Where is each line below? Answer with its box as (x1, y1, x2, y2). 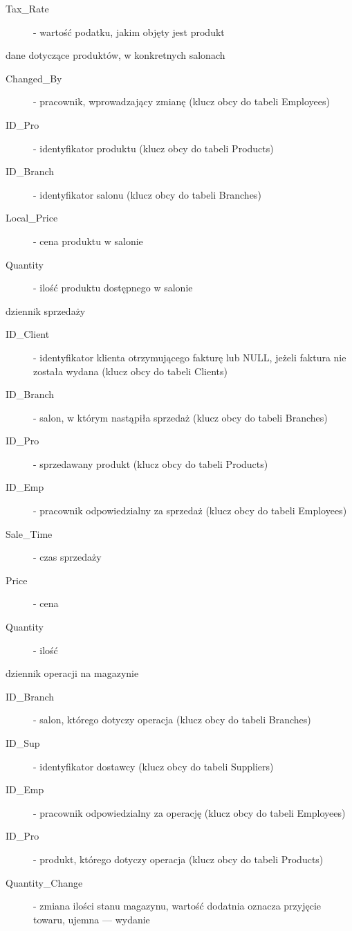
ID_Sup (6, 736, 40, 750)
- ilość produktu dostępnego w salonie (33, 280, 193, 295)
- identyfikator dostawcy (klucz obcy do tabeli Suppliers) (33, 759, 274, 773)
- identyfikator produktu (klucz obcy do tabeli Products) (33, 141, 274, 155)
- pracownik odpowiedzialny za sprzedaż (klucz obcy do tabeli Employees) (33, 503, 347, 518)
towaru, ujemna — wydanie (33, 912, 150, 926)
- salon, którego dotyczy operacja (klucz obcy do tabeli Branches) (33, 712, 311, 727)
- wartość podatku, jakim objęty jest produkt (33, 24, 225, 39)
